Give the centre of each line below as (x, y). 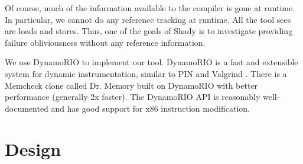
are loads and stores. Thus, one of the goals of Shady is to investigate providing (149, 31)
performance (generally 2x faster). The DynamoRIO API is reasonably (133, 97)
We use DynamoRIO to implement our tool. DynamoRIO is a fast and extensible (151, 62)
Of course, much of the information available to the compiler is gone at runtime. (150, 8)
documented (27, 108)
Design (33, 148)
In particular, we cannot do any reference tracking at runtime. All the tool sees (148, 19)
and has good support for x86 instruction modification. (150, 108)
